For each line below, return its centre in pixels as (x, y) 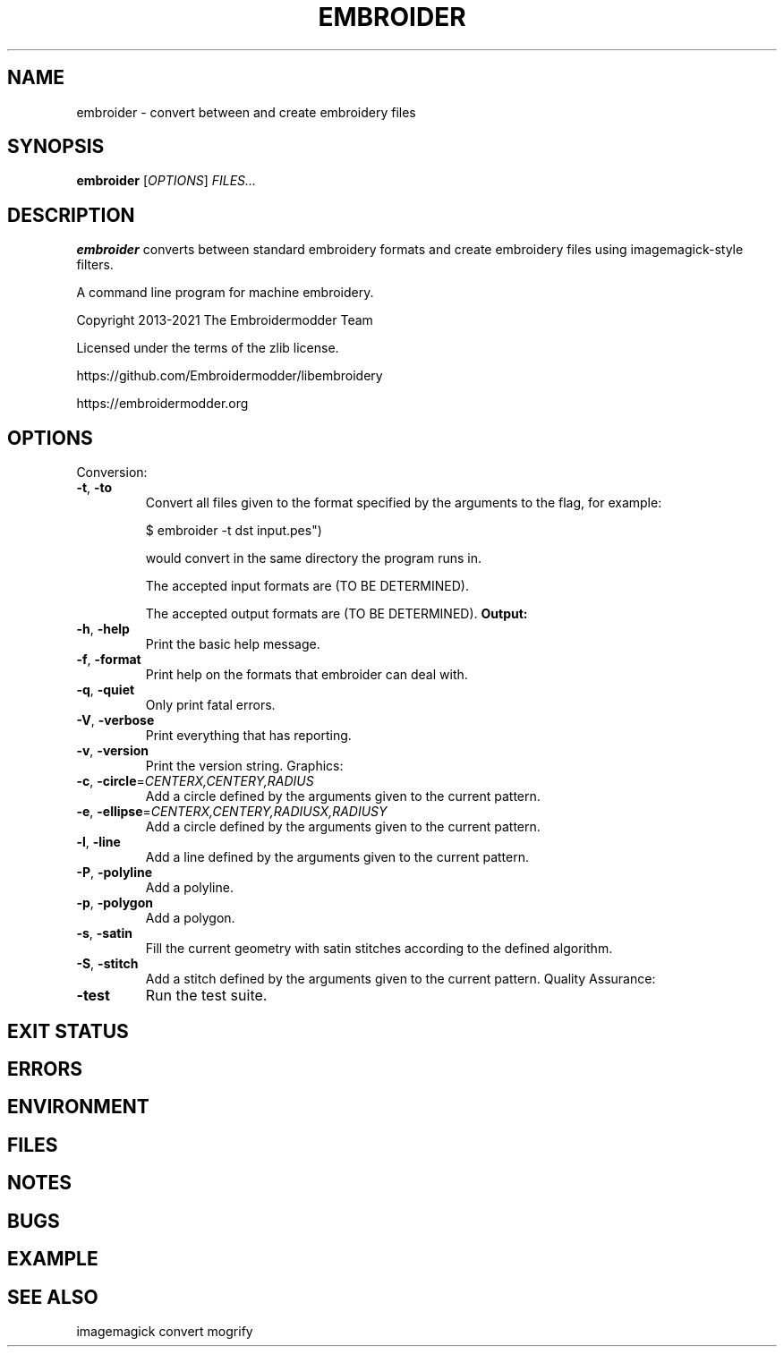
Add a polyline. (189, 888)
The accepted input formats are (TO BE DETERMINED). (307, 586)
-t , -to (94, 488)
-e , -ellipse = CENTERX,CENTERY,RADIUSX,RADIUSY (232, 812)
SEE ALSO (53, 1297)
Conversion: (112, 473)
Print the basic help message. (233, 644)
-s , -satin (104, 933)
